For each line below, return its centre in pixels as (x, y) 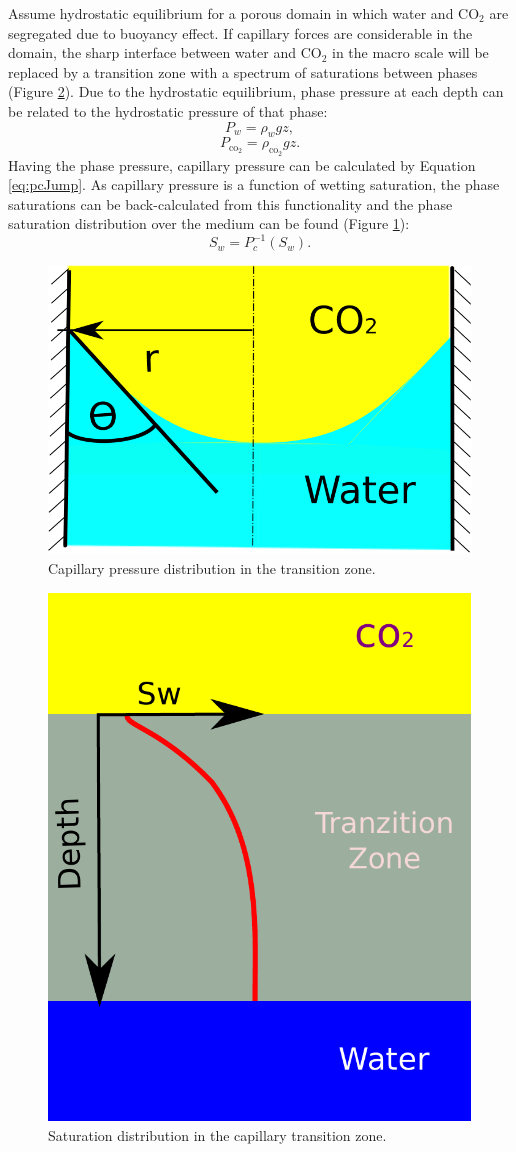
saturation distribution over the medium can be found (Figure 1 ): (209, 223)
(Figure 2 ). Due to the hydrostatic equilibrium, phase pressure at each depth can (256, 91)
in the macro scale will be (410, 52)
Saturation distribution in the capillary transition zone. (217, 1134)
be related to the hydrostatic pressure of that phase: (168, 110)
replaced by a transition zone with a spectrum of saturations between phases (243, 71)
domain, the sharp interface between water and (152, 52)
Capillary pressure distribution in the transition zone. (212, 567)
